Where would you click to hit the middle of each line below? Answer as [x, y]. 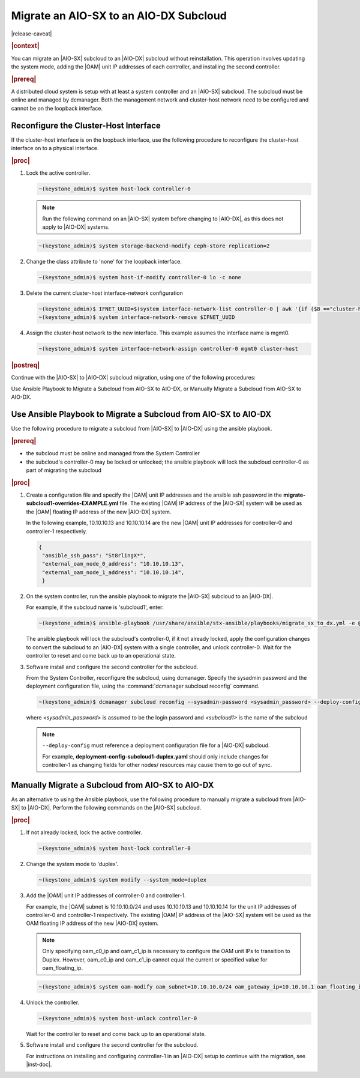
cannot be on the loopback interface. [57, 108]
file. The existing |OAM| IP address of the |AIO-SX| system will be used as [211, 503]
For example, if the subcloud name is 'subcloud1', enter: [95, 607]
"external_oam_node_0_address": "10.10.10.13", [113, 564]
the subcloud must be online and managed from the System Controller [113, 453]
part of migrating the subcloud [64, 470]
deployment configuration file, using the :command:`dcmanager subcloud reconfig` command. [143, 686]
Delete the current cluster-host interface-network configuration [104, 293]
